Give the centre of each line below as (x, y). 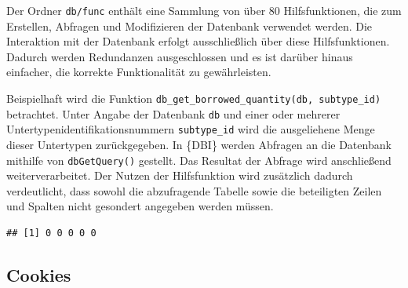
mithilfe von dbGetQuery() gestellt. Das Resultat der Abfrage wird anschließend (199, 160)
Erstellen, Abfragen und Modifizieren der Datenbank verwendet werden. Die (189, 26)
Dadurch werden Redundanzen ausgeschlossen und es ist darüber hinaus (180, 56)
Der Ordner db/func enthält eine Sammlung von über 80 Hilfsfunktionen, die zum (204, 10)
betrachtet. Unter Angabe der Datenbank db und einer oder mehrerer (173, 113)
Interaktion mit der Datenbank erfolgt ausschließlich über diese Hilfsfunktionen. (198, 41)
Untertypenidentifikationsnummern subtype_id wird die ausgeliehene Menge (191, 129)
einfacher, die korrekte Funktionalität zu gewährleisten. (139, 72)
